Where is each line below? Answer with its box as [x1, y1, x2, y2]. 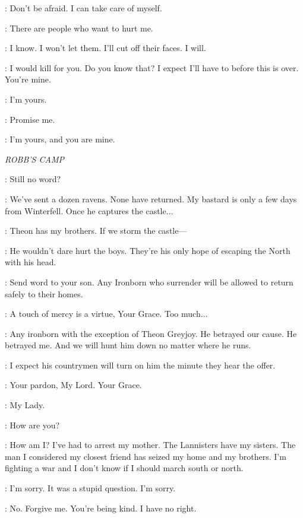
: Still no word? [5, 173, 61, 185]
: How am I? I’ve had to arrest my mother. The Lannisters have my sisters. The [5, 438, 296, 451]
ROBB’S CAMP [5, 152, 64, 165]
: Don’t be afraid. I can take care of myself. [5, 2, 162, 14]
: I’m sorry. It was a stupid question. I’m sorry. [5, 482, 176, 494]
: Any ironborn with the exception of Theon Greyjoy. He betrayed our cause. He [5, 327, 297, 339]
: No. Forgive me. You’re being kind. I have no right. [5, 501, 197, 514]
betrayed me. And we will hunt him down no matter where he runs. [5, 339, 251, 351]
